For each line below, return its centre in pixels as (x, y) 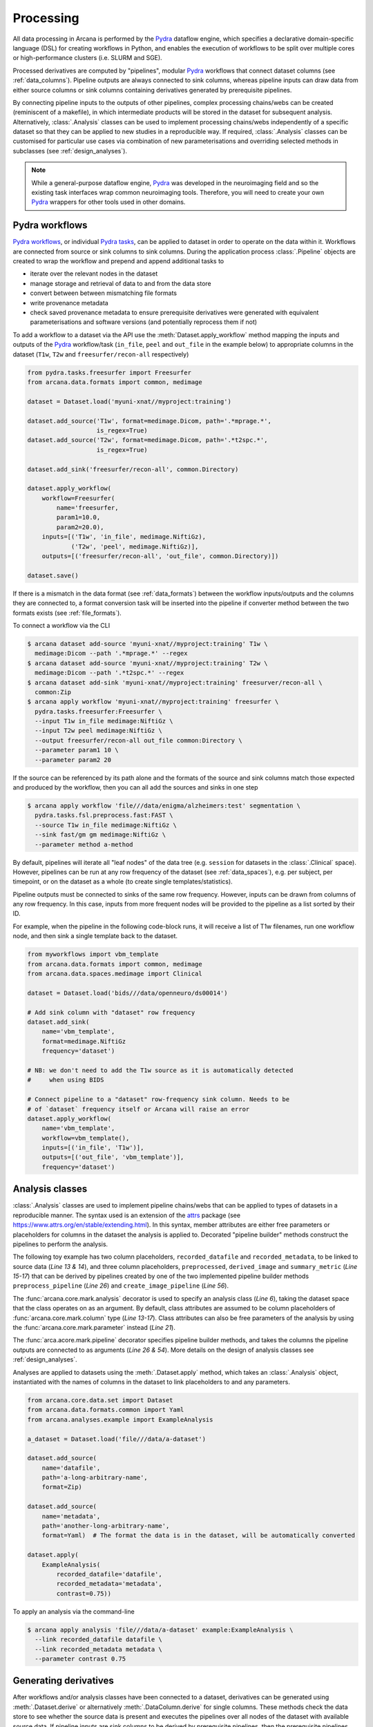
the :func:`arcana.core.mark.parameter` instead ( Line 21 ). (94, 1328)
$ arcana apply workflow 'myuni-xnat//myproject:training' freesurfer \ (153, 702)
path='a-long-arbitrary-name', (95, 1478)
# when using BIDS (66, 1080)
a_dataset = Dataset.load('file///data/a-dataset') (117, 1439)
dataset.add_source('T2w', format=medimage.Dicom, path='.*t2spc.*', (147, 440)
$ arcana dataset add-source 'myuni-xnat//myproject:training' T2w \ (147, 663)
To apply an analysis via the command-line (74, 1611)
